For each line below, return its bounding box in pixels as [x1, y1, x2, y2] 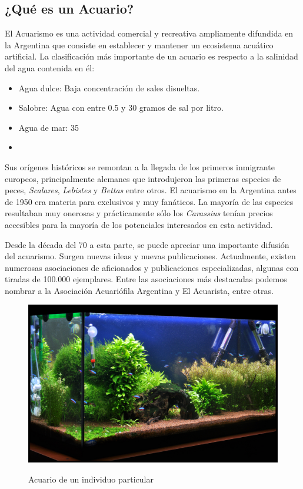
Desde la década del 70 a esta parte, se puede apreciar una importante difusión [5, 238, 289, 250]
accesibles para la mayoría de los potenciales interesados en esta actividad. [5, 218, 273, 230]
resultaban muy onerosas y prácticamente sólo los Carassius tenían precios [5, 207, 273, 219]
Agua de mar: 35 [18, 121, 79, 133]
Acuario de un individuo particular [28, 473, 154, 485]
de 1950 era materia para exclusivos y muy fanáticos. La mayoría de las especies [5, 195, 294, 207]
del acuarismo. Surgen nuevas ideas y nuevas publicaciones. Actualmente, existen [5, 250, 296, 262]
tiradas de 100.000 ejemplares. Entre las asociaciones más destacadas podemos [5, 273, 287, 285]
